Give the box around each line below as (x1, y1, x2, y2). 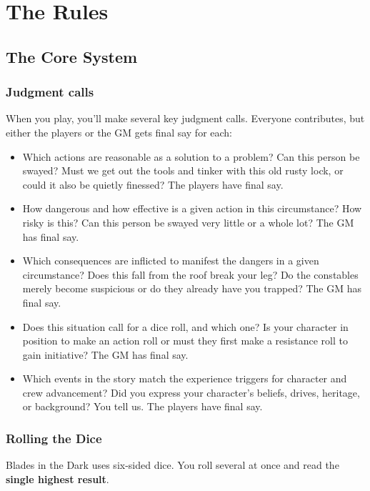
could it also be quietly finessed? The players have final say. (22, 177, 284, 192)
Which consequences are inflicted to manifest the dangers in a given (22, 253, 319, 268)
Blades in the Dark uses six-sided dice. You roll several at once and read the (6, 457, 339, 472)
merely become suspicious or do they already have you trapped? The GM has (22, 281, 362, 296)
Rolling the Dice (6, 429, 102, 447)
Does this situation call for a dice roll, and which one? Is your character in (22, 319, 349, 334)
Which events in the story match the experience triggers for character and (22, 371, 347, 386)
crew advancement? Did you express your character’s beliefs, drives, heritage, (22, 385, 360, 400)
